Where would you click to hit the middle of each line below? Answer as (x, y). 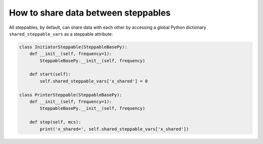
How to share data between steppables (90, 13)
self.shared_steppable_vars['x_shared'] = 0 (94, 81)
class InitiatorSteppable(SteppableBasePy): (73, 47)
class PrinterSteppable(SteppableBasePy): (71, 95)
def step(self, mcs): (55, 122)
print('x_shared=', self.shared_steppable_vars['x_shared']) (114, 129)
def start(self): (50, 74)
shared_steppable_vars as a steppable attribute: (61, 34)
